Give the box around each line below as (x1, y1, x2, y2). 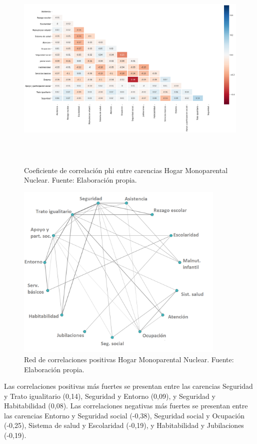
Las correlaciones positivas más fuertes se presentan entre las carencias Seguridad (4, 381, 253, 391)
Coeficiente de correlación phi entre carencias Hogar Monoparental (24, 165, 228, 175)
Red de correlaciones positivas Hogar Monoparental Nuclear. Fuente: (24, 354, 234, 364)
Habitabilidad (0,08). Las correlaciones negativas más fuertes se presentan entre (4, 400, 248, 411)
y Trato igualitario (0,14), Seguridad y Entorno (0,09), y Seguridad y (4, 390, 215, 401)
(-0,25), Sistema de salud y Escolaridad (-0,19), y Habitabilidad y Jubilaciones (4, 420, 244, 430)
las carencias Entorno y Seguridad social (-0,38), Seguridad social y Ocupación (4, 410, 244, 420)
